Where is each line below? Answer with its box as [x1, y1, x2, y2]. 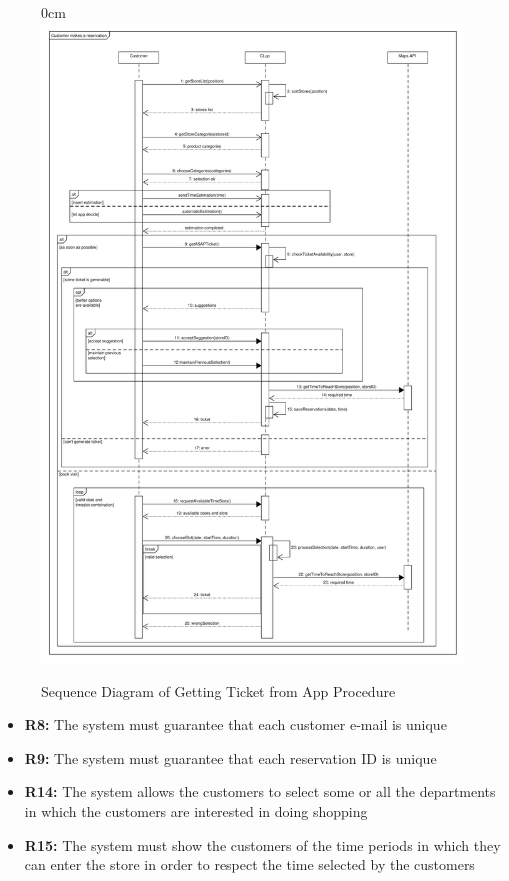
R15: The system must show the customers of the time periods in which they [24, 834, 501, 855]
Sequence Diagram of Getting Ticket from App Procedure [41, 680, 396, 701]
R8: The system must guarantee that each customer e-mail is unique [24, 714, 447, 735]
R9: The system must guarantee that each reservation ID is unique [24, 747, 437, 768]
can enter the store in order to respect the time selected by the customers [24, 854, 475, 875]
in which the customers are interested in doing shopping [24, 800, 368, 821]
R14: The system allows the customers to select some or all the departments [24, 781, 496, 802]
